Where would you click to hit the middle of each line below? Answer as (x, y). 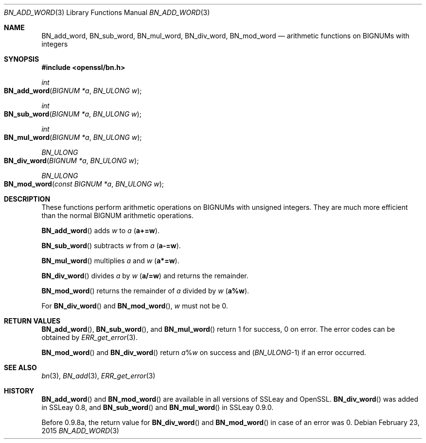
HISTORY (19, 391)
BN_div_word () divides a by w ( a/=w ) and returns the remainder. (145, 276)
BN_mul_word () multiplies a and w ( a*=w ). (110, 261)
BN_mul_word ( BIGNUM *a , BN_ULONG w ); (73, 137)
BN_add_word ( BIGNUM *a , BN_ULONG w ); (73, 91)
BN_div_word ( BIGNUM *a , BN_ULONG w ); (71, 161)
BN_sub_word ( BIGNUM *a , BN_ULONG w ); (73, 114)
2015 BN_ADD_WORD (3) (80, 431)
